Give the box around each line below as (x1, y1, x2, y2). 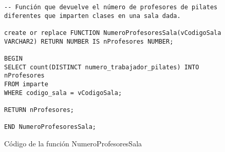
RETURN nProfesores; (4, 106, 74, 113)
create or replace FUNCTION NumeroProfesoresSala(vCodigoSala (4, 29, 221, 36)
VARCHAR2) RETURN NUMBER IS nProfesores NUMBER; (4, 37, 174, 45)
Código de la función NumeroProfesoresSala (4, 138, 142, 148)
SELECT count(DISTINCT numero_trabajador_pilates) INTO (4, 63, 199, 71)
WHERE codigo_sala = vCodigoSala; (4, 89, 122, 97)
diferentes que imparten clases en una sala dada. (4, 12, 181, 20)
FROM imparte (4, 80, 48, 88)
